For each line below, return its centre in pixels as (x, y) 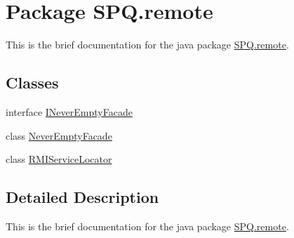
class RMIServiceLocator (59, 159)
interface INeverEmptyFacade (69, 111)
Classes (32, 82)
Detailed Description (82, 197)
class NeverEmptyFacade (59, 135)
